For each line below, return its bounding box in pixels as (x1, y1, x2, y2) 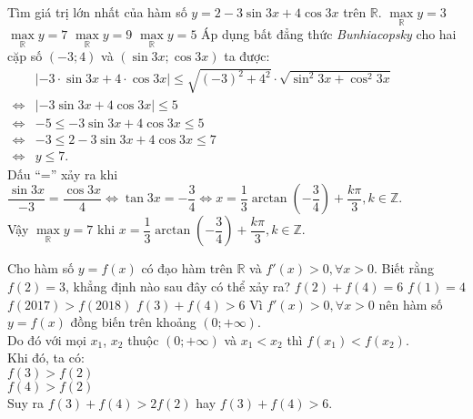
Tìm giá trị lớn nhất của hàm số (7, 3, 187, 21)
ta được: (224, 46, 270, 66)
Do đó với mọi (7, 330, 86, 349)
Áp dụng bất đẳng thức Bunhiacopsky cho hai (201, 25, 457, 44)
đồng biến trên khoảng (70, 312, 196, 332)
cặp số (7, 46, 43, 66)
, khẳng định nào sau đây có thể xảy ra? (65, 276, 291, 295)
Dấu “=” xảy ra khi (7, 164, 118, 183)
